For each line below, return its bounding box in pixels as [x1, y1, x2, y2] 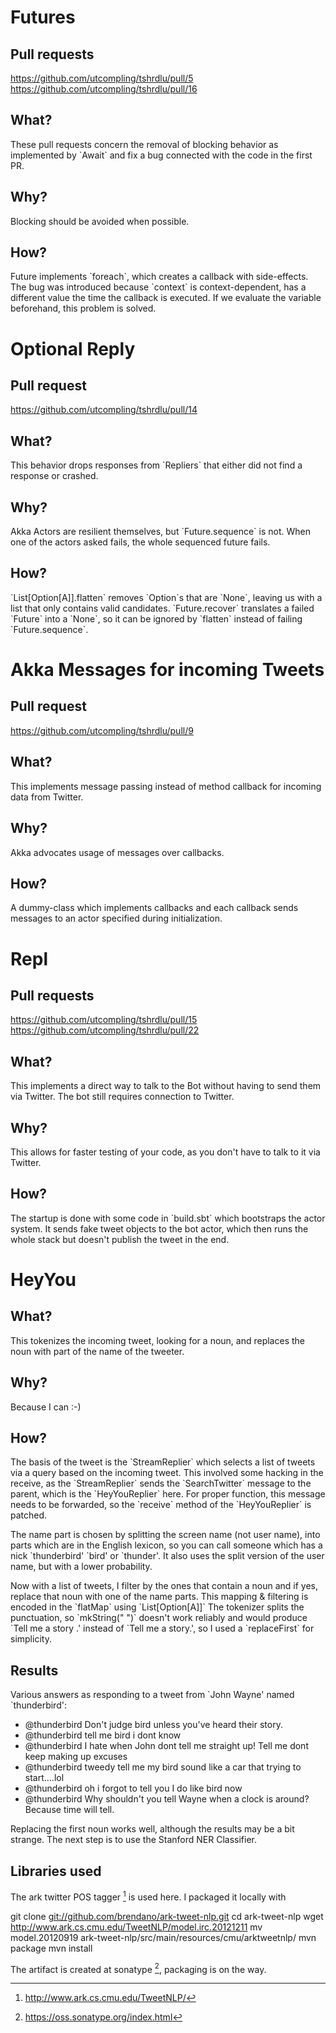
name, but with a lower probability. [10, 1561, 153, 1573]
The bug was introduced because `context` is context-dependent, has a [10, 281, 307, 293]
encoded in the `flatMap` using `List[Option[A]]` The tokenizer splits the [10, 1601, 305, 1613]
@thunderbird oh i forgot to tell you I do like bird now [24, 1782, 243, 1795]
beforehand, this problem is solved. [10, 302, 157, 315]
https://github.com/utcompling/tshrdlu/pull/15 [10, 1014, 198, 1026]
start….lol [24, 1772, 65, 1784]
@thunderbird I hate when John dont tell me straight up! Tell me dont [24, 1740, 309, 1752]
